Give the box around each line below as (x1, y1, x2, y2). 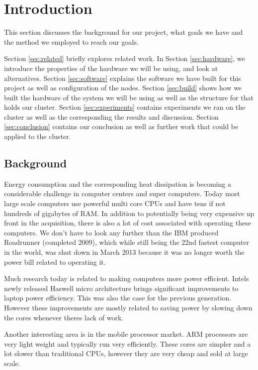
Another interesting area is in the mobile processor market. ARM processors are (4, 329, 248, 339)
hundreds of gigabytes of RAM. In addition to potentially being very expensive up (4, 208, 255, 218)
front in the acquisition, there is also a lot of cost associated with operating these (4, 218, 251, 228)
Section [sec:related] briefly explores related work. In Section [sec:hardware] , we (4, 53, 245, 64)
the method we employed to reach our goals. (4, 36, 139, 47)
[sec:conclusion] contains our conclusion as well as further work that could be (4, 121, 239, 132)
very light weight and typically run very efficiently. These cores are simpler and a (4, 338, 251, 349)
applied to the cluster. (4, 131, 71, 142)
